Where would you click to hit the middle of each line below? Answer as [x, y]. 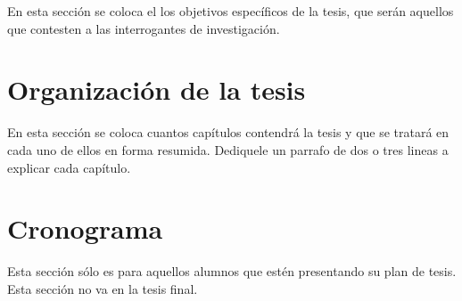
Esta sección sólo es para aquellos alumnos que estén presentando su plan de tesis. [232, 271]
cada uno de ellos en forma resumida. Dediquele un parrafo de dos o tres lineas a [228, 149]
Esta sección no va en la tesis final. [103, 288]
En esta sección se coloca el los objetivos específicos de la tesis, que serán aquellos [231, 11]
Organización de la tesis [157, 89]
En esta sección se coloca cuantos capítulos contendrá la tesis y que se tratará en [228, 132]
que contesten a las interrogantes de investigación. [144, 28]
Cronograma [85, 228]
